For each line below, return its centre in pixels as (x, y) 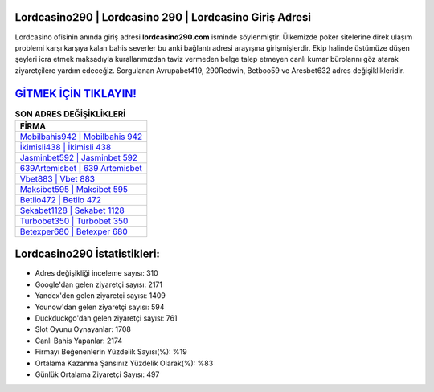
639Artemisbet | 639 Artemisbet (81, 168)
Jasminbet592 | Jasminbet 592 (79, 157)
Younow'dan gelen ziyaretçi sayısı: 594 (100, 307)
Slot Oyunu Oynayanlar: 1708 (83, 329)
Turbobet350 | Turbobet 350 (74, 221)
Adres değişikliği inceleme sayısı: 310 (96, 273)
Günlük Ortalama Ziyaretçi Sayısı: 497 (97, 374)
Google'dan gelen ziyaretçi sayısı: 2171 (98, 284)
